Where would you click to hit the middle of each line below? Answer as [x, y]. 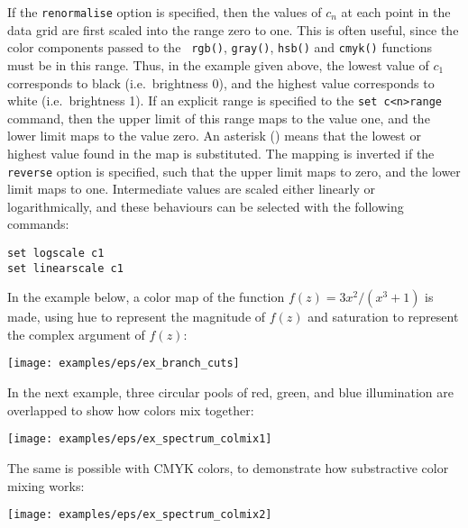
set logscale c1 [56, 253]
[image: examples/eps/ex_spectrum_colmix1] [140, 439]
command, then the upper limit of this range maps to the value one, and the [219, 118]
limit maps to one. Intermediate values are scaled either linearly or [191, 189]
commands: [38, 224]
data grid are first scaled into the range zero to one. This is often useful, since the [233, 29]
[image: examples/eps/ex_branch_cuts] [124, 364]
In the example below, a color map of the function [146, 297]
